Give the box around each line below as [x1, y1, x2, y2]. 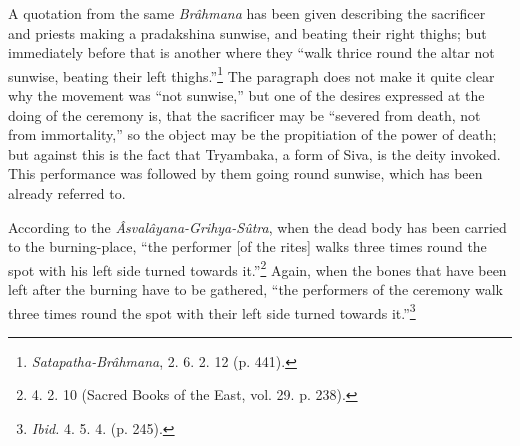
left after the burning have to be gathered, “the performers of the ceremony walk [8, 279, 504, 300]
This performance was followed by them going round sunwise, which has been [8, 163, 483, 184]
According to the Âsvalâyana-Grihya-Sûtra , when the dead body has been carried [8, 216, 507, 237]
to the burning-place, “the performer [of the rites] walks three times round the [8, 236, 487, 257]
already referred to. [8, 183, 126, 203]
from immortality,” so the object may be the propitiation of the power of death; [8, 124, 497, 145]
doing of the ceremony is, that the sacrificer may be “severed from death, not [8, 104, 481, 125]
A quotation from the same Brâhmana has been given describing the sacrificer [8, 3, 486, 23]
